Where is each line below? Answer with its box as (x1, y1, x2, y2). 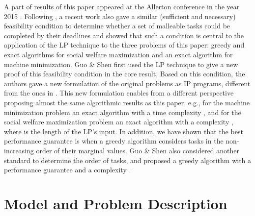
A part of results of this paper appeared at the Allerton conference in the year (4, 1, 240, 11)
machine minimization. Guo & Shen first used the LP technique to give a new (4, 59, 238, 69)
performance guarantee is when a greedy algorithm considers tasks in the (4, 136, 224, 146)
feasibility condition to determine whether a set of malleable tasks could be (4, 21, 230, 31)
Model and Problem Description (4, 193, 227, 213)
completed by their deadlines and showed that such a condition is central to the (4, 30, 244, 40)
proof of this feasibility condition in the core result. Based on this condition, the (4, 69, 245, 79)
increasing (4, 145, 34, 155)
